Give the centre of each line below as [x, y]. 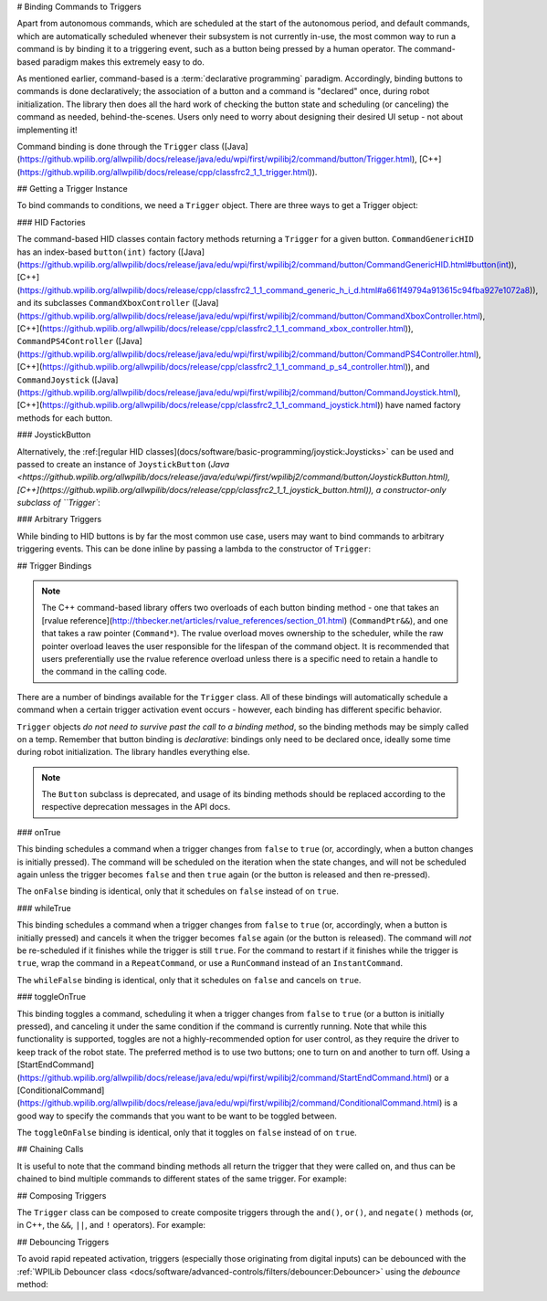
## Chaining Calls [50, 1149]
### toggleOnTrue [52, 997]
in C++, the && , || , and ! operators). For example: [111, 1225]
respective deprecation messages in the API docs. [136, 807]
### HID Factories [51, 222]
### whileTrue [44, 908]
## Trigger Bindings [54, 565]
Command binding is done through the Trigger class [118, 146]
